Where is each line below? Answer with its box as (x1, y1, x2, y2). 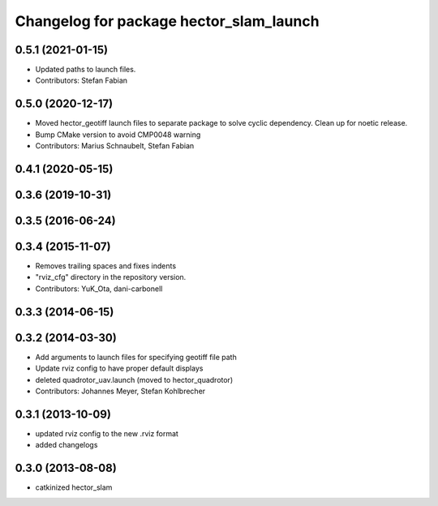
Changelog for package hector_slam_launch (15, 12, 320, 30)
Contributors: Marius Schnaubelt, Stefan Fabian (35, 141, 195, 151)
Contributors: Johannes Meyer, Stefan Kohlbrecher (35, 386, 206, 396)
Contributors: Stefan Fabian (35, 75, 128, 85)
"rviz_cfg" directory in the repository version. (35, 272, 187, 282)
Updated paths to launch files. (35, 65, 136, 75)
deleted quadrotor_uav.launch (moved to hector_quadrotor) (35, 375, 234, 384)
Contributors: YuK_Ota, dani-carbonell (35, 284, 163, 294)
